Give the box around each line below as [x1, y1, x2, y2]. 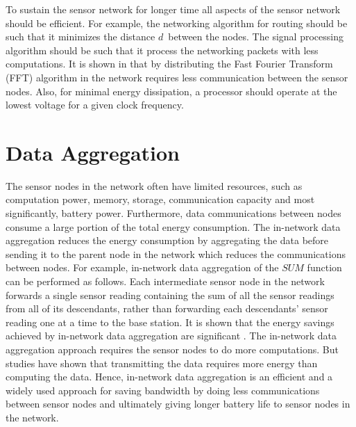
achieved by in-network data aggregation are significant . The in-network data [6, 328, 337, 343]
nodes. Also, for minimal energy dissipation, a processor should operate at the [6, 83, 337, 98]
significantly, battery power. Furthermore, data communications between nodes [6, 206, 341, 220]
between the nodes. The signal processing [168, 29, 344, 44]
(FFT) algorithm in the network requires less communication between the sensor [6, 70, 348, 84]
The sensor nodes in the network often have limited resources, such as [6, 178, 303, 193]
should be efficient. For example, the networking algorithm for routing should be [6, 15, 348, 30]
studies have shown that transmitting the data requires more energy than [6, 355, 318, 370]
